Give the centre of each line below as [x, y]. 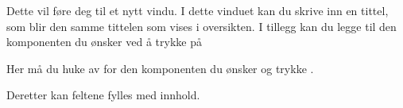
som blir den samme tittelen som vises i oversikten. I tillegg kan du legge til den [201, 26]
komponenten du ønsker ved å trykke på [104, 42]
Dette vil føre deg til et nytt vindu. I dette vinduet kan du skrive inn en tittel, [198, 10]
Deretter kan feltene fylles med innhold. [103, 95]
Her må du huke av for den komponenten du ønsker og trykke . [160, 68]
